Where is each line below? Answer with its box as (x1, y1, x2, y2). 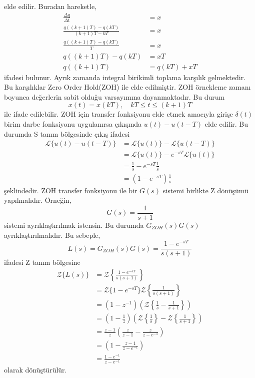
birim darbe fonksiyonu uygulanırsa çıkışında (4, 119, 141, 129)
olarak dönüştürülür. (4, 364, 67, 375)
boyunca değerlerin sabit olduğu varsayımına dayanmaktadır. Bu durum (4, 91, 225, 102)
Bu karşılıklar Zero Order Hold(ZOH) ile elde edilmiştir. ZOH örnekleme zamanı (4, 82, 251, 92)
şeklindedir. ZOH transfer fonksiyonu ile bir (4, 185, 137, 195)
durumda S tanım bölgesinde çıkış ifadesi (4, 128, 130, 139)
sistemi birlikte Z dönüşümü (162, 185, 248, 195)
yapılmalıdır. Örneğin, (4, 195, 71, 205)
